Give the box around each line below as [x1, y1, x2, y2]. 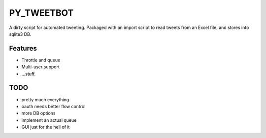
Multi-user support [21, 64, 60, 70]
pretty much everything [21, 96, 69, 103]
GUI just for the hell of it [21, 124, 70, 130]
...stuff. [21, 71, 36, 77]
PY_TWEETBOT [9, 7, 74, 18]
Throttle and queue [21, 57, 61, 63]
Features [9, 44, 37, 53]
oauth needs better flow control [21, 103, 86, 109]
